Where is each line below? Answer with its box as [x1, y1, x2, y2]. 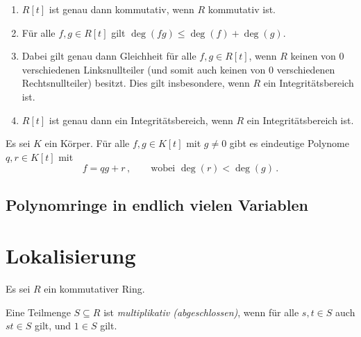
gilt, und [34, 318, 72, 333]
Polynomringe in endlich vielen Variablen [6, 193, 308, 215]
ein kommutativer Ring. [44, 282, 145, 296]
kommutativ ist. [208, 2, 276, 16]
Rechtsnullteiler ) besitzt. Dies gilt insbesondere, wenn [22, 76, 250, 90]
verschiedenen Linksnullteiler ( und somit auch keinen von [22, 62, 266, 76]
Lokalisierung [6, 241, 136, 270]
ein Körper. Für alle [44, 136, 130, 150]
